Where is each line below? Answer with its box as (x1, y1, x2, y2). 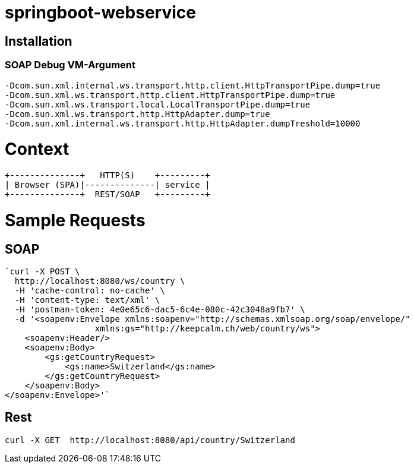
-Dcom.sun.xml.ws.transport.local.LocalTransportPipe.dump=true (5, 99, 311, 109)
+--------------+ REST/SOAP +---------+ (5, 189, 210, 200)
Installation (5, 33, 72, 49)
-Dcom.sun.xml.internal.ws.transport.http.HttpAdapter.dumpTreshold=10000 (5, 118, 361, 128)
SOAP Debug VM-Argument (5, 59, 135, 71)
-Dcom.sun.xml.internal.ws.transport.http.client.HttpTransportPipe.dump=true (5, 80, 381, 90)
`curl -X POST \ (5, 266, 80, 276)
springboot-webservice (5, 2, 196, 23)
